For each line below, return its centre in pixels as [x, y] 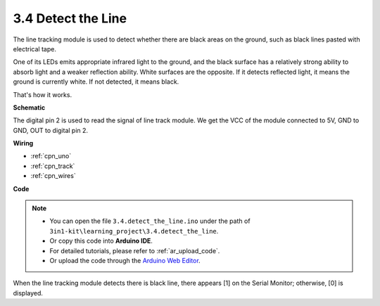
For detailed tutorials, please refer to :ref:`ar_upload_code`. [135, 250]
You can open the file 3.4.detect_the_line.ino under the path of [150, 221]
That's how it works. [43, 94]
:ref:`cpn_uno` [51, 156]
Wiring [23, 144]
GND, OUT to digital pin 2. [50, 130]
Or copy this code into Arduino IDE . [101, 241]
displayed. [28, 293]
